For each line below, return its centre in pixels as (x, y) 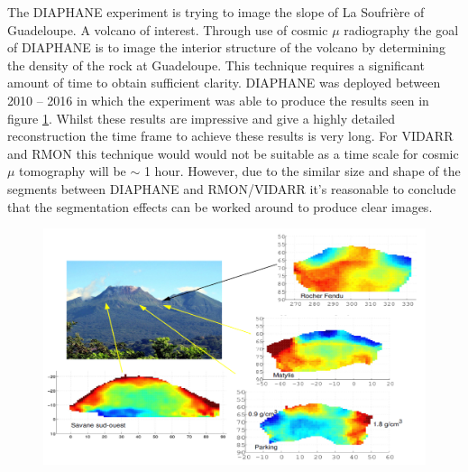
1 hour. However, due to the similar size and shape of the (302, 171)
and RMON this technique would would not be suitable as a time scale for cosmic (233, 153)
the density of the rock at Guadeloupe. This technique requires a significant (216, 65)
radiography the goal (401, 29)
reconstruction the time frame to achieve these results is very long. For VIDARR (230, 136)
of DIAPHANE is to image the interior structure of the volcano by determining (226, 47)
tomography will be (73, 171)
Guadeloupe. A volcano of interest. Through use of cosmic (168, 29)
